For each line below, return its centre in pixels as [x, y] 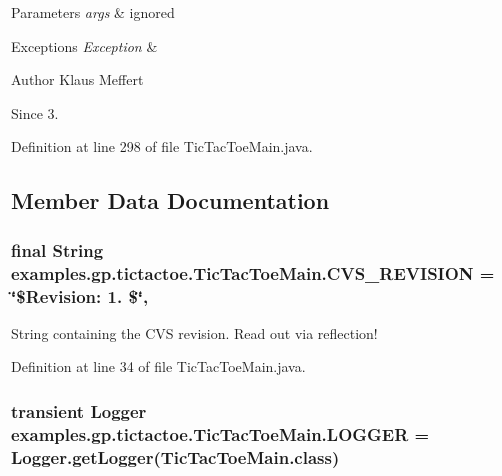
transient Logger [79, 410]
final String [57, 249]
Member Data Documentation [170, 200]
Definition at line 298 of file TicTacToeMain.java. [162, 146]
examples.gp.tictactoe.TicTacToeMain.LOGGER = [220, 433]
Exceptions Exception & [84, 45]
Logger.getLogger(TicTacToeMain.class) [175, 456]
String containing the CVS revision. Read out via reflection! [194, 332]
